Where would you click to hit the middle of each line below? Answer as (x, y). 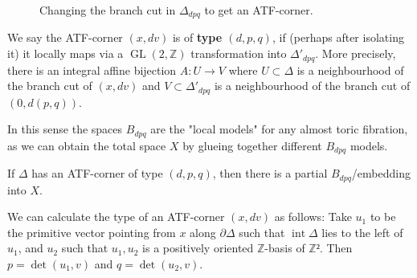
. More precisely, (356, 53)
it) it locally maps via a (65, 53)
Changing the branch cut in (108, 10)
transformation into (239, 53)
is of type (197, 37)
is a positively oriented (198, 248)
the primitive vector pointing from (92, 232)
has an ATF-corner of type (97, 173)
